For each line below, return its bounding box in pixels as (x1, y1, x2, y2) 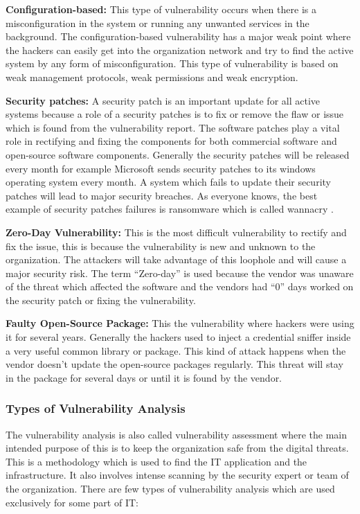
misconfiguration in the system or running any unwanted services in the (6, 15, 309, 30)
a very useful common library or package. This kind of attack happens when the (6, 343, 346, 357)
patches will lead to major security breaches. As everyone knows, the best (6, 188, 318, 202)
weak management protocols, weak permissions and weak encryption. (6, 69, 298, 84)
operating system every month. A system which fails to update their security (6, 175, 331, 189)
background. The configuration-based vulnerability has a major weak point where (6, 29, 351, 44)
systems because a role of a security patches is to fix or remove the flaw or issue (6, 107, 344, 121)
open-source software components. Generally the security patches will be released (6, 147, 350, 161)
